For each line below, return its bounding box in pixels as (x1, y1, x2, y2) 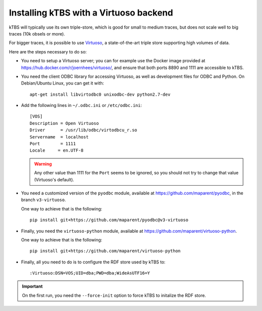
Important (22, 283, 43, 289)
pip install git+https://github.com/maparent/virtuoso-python (30, 248, 181, 254)
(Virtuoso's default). (34, 176, 75, 182)
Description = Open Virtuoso (30, 121, 99, 126)
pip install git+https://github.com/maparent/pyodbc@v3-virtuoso (30, 217, 189, 223)
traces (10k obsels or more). (9, 31, 65, 36)
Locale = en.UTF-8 (30, 148, 84, 153)
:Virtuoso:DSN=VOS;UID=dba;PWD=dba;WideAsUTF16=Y (30, 270, 150, 276)
